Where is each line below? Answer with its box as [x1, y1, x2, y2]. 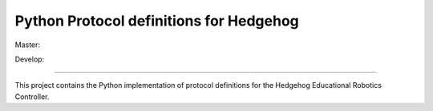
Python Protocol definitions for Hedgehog [14, 12, 300, 30]
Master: [14, 40, 40, 50]
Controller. [14, 92, 50, 101]
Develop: [14, 54, 45, 64]
